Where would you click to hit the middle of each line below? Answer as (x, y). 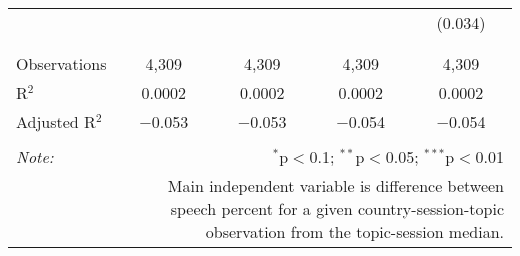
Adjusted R (56, 121)
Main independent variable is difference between (335, 185)
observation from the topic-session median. (354, 231)
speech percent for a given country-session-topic (337, 208)
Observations (61, 63)
